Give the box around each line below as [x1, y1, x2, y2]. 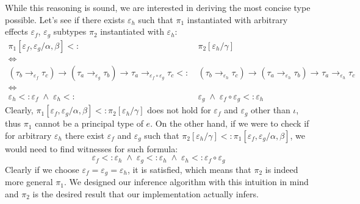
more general [5, 175, 53, 188]
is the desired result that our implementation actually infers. [32, 187, 259, 200]
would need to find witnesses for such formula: [5, 142, 178, 155]
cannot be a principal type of [35, 117, 143, 130]
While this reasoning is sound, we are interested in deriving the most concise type [5, 1, 311, 13]
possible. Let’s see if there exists [5, 13, 125, 26]
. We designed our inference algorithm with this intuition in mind [63, 175, 309, 188]
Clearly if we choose [5, 163, 79, 175]
